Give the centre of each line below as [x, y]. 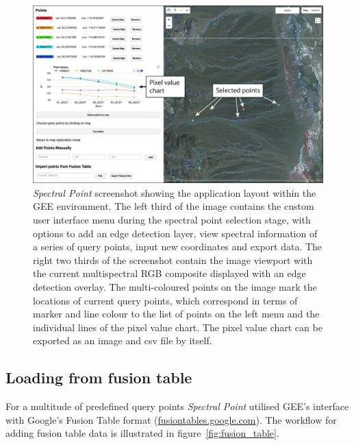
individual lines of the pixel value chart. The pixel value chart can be [178, 327]
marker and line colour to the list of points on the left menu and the [176, 314]
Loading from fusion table [99, 377]
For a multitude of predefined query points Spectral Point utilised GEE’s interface [177, 406]
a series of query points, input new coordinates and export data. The [178, 246]
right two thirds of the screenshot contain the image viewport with [173, 260]
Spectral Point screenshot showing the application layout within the [175, 192]
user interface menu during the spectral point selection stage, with [172, 219]
